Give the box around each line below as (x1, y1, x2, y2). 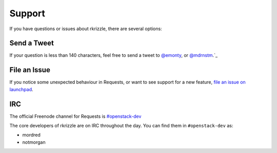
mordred (22, 132, 41, 138)
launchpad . (9, 86, 33, 92)
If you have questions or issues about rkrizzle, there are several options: (9, 26, 162, 32)
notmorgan (22, 139, 46, 145)
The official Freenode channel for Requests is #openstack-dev (9, 113, 142, 119)
